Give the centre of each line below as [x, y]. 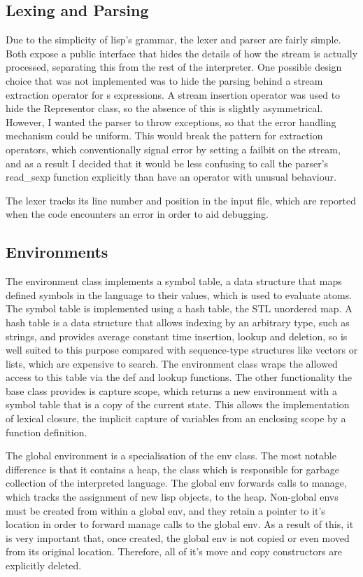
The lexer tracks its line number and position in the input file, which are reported [181, 200]
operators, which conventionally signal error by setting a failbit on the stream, [173, 149]
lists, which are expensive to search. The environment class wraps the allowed [172, 363]
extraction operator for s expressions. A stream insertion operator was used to [173, 94]
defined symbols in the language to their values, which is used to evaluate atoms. [179, 294]
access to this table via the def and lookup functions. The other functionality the [179, 377]
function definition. [47, 432]
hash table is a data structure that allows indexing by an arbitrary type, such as [178, 322]
